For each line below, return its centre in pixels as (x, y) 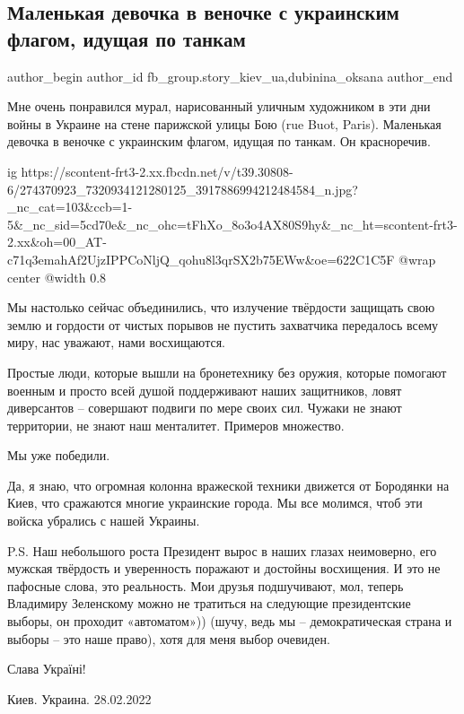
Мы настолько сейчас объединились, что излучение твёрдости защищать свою (221, 307)
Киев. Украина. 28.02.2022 (79, 698)
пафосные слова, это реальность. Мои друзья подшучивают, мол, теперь (206, 585)
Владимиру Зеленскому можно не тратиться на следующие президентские (209, 603)
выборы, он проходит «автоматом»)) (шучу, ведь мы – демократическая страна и (230, 621)
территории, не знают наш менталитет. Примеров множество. (176, 425)
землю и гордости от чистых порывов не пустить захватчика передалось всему (223, 324)
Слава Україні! (47, 669)
